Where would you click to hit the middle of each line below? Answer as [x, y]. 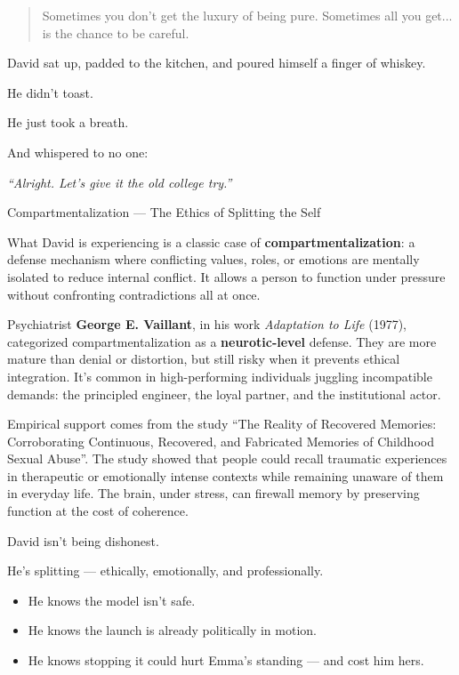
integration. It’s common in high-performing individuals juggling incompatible [220, 376]
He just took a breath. [68, 122]
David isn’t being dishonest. [83, 540]
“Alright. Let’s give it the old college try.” [120, 182]
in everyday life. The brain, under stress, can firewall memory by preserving [213, 493]
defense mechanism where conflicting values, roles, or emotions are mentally [213, 259]
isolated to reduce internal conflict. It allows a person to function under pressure [226, 276]
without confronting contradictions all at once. [134, 294]
